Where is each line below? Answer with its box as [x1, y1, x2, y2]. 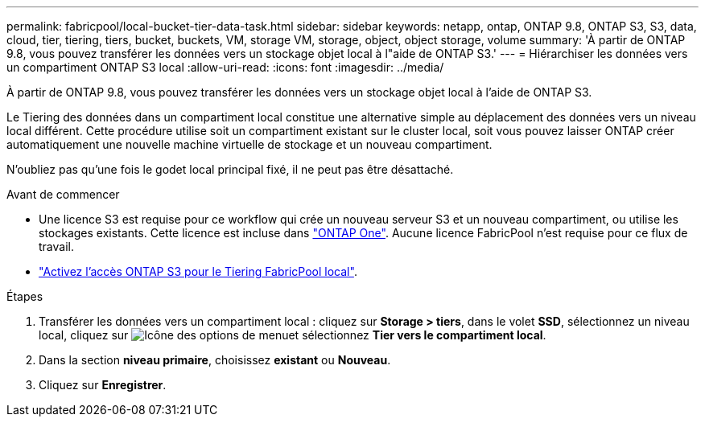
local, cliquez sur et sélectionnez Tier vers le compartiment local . [39, 328, 546, 342]
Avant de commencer [6, 187, 120, 201]
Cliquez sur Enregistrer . [39, 378, 167, 392]
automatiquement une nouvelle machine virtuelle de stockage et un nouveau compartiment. [6, 138, 493, 151]
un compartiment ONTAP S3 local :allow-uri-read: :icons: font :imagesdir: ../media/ [6, 60, 444, 74]
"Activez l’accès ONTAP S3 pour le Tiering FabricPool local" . [39, 265, 357, 278]
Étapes [6, 290, 43, 303]
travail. [39, 240, 74, 253]
